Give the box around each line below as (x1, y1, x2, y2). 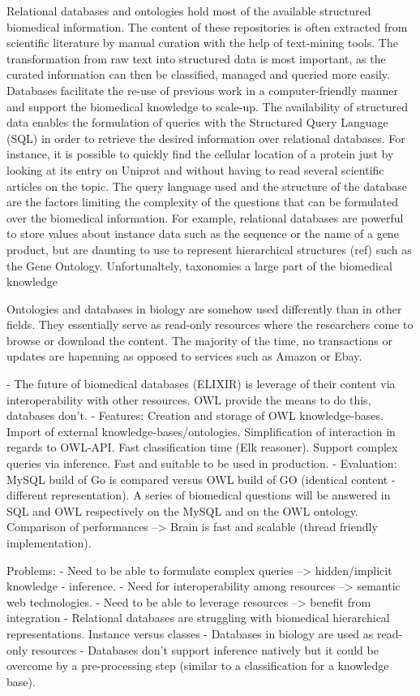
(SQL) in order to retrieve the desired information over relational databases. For (6, 129, 405, 146)
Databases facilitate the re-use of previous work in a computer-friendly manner (6, 81, 398, 98)
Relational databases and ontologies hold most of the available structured (6, 2, 371, 19)
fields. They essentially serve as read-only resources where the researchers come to (6, 316, 414, 333)
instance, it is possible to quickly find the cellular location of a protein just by (6, 145, 394, 162)
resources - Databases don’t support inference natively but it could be (31, 641, 379, 658)
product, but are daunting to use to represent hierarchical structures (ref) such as (6, 240, 412, 257)
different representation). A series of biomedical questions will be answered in (6, 486, 391, 504)
